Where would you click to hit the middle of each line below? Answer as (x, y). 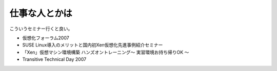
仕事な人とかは (41, 13)
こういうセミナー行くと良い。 (41, 29)
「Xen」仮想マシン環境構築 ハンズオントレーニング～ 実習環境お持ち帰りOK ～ (106, 52)
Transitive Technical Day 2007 (54, 59)
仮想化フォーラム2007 (46, 38)
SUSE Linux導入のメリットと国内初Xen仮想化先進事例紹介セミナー (93, 45)
